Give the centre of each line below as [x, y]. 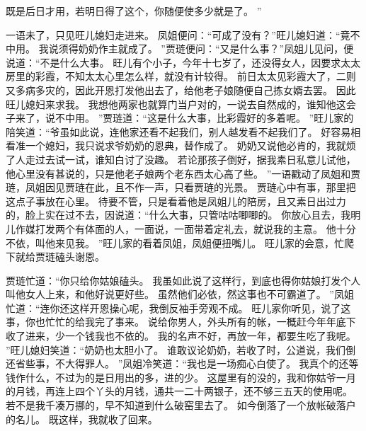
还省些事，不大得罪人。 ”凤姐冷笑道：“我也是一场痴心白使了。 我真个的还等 [182, 363]
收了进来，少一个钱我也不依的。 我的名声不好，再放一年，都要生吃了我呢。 [181, 336]
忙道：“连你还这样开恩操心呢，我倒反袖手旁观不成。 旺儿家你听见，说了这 [178, 308]
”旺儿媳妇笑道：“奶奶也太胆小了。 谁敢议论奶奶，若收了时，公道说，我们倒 [181, 349]
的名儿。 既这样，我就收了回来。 [82, 419]
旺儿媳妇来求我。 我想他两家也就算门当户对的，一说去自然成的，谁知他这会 [181, 104]
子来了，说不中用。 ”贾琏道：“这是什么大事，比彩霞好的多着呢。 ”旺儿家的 [180, 118]
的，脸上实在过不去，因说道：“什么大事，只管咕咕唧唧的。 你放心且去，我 [178, 215]
